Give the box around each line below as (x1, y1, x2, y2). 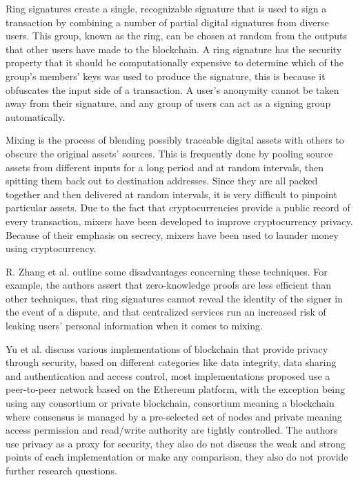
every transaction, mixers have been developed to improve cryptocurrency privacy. (6, 213, 353, 228)
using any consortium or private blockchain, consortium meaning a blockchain (6, 396, 335, 410)
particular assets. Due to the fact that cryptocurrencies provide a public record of (6, 200, 350, 215)
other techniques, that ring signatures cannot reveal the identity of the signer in (6, 291, 343, 305)
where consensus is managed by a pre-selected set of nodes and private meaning (6, 409, 342, 423)
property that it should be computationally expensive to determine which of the (6, 55, 344, 70)
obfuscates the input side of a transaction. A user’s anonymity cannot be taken (6, 82, 339, 97)
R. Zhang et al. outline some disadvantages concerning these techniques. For (6, 264, 328, 278)
